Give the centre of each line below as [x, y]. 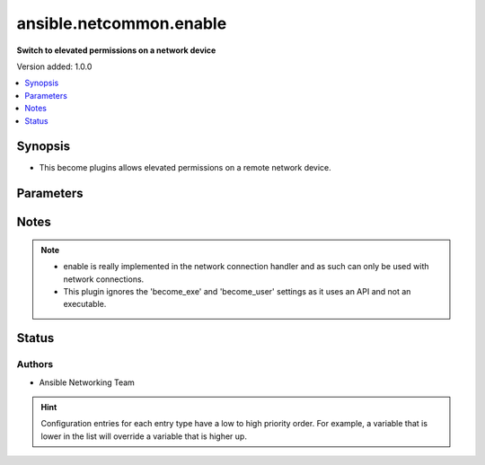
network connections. [104, 279]
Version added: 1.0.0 [54, 66]
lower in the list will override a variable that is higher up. [144, 436]
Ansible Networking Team [87, 382]
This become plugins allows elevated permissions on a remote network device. [185, 168]
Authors [35, 364]
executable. [85, 304]
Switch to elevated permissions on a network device [116, 50]
